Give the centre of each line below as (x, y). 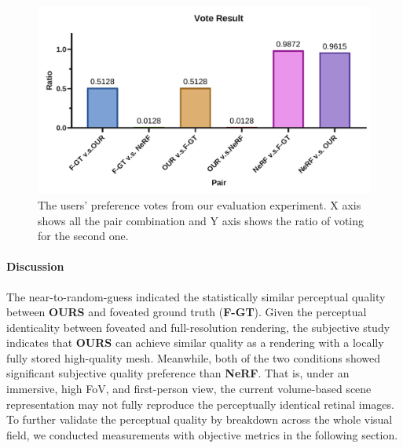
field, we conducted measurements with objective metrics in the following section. (202, 434)
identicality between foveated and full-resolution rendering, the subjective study (198, 327)
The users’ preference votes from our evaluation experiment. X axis (200, 204)
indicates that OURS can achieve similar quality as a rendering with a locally (195, 342)
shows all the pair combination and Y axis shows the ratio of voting (201, 220)
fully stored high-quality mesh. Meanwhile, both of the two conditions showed (193, 357)
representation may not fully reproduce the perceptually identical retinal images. (200, 404)
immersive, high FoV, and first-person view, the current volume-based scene (189, 389)
